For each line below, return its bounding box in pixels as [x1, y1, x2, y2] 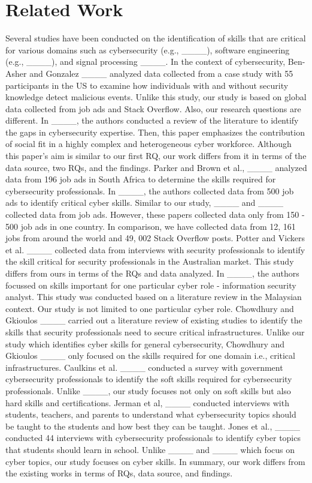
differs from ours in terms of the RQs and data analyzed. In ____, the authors [5, 267, 299, 279]
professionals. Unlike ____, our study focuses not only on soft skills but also [5, 384, 291, 397]
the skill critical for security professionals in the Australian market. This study [5, 255, 294, 268]
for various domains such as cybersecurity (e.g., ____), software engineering [5, 43, 290, 56]
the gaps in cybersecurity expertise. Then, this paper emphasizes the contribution [5, 125, 305, 138]
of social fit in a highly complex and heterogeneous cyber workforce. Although [5, 137, 292, 150]
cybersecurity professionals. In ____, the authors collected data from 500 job [5, 184, 294, 197]
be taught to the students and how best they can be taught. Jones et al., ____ [5, 419, 301, 432]
